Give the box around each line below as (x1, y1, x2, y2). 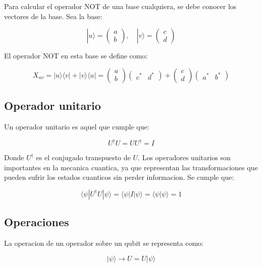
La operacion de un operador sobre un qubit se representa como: (4, 238, 203, 248)
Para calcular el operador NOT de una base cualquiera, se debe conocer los (4, 1, 237, 11)
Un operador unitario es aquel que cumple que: (4, 121, 149, 131)
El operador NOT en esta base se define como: (4, 50, 148, 61)
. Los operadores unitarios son (138, 152, 231, 163)
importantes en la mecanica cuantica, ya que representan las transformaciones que (4, 162, 258, 172)
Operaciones (4, 214, 69, 230)
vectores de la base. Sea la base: (4, 11, 102, 21)
